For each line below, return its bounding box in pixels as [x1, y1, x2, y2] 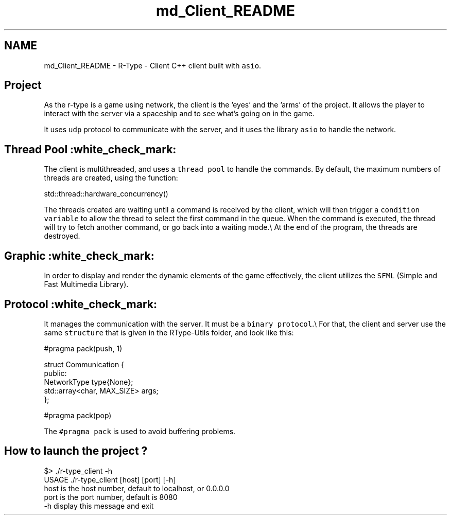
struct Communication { [44, 360, 125, 369]
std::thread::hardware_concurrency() [44, 189, 168, 199]
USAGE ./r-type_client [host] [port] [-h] [44, 475, 176, 484]
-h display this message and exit [44, 501, 154, 510]
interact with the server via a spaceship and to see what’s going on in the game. [44, 109, 315, 118]
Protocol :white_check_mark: [4, 297, 158, 311]
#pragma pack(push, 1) [44, 344, 123, 353]
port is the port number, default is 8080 [44, 492, 178, 502]
